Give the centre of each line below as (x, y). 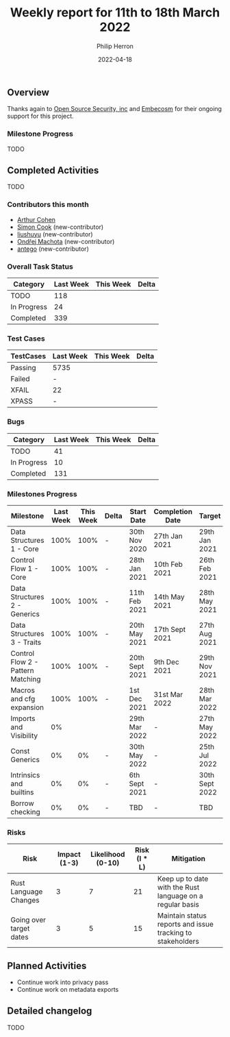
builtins (22, 792)
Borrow (22, 803)
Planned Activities (47, 965)
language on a (180, 896)
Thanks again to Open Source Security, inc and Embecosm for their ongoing (115, 109)
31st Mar (168, 694)
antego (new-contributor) (53, 249)
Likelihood (108, 855)
